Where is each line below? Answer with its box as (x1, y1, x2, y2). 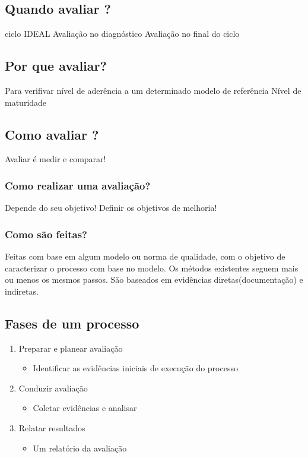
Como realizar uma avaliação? (5, 178, 151, 192)
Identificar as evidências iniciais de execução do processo (33, 362, 238, 374)
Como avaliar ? (5, 125, 99, 143)
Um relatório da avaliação (33, 441, 127, 454)
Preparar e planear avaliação (18, 342, 123, 354)
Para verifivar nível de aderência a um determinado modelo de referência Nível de (5, 84, 301, 96)
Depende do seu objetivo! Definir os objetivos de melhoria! (5, 201, 217, 214)
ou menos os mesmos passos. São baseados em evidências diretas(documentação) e (5, 273, 303, 286)
